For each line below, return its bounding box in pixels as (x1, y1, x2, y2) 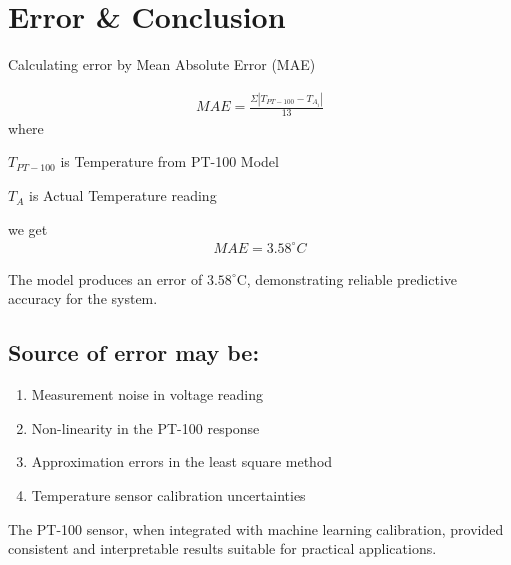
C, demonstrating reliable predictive (236, 268, 458, 289)
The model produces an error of (8, 268, 203, 289)
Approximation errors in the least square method (31, 451, 333, 472)
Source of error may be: (8, 337, 260, 368)
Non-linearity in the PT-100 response (31, 417, 260, 438)
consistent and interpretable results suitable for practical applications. (8, 538, 437, 559)
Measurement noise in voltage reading (31, 384, 264, 405)
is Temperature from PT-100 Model (60, 151, 279, 172)
